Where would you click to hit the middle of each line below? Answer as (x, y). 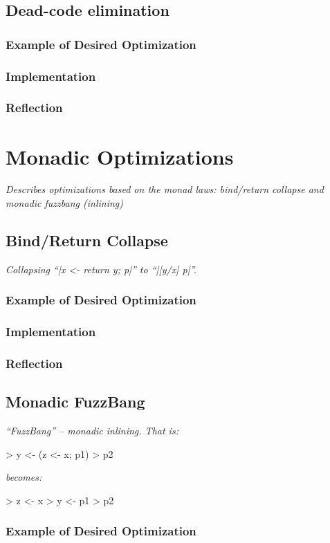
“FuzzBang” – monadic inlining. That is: (92, 431)
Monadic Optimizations (120, 156)
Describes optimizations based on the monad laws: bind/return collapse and (165, 189)
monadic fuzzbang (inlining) (64, 203)
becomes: (24, 477)
